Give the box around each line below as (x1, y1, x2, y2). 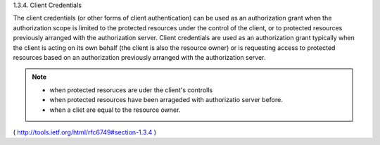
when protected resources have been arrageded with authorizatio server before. (49, 96, 283, 104)
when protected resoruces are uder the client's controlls (49, 85, 213, 94)
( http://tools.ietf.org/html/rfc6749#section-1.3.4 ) (13, 127, 157, 137)
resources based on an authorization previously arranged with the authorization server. (13, 53, 266, 61)
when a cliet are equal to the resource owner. (49, 106, 181, 114)
